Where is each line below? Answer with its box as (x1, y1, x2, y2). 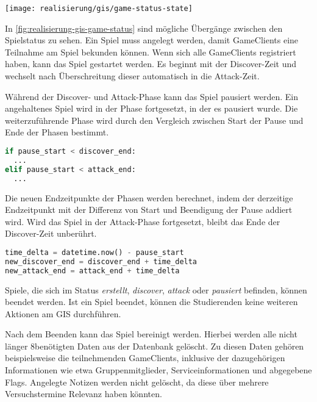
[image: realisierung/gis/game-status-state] (5, 4, 193, 13)
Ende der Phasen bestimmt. (5, 126, 109, 138)
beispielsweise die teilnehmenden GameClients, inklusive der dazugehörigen (5, 351, 285, 364)
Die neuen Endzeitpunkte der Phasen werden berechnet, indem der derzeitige (5, 191, 293, 204)
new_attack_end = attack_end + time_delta (5, 266, 180, 275)
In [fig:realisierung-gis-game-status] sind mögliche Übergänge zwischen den (5, 21, 283, 34)
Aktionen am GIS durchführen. (5, 307, 121, 320)
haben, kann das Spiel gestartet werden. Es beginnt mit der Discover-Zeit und (5, 57, 297, 70)
